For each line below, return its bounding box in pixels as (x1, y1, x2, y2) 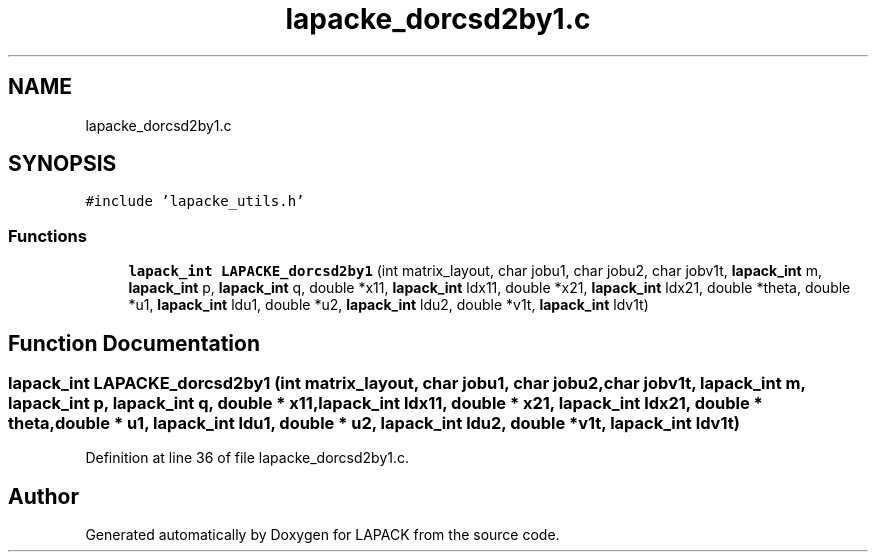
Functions (8, 225, 87, 246)
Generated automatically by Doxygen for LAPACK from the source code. (85, 526, 560, 544)
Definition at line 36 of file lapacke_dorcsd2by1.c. (85, 449, 410, 467)
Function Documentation (8, 330, 260, 356)
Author (8, 483, 79, 509)
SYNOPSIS (8, 151, 117, 177)
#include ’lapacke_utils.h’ (85, 193, 305, 210)
